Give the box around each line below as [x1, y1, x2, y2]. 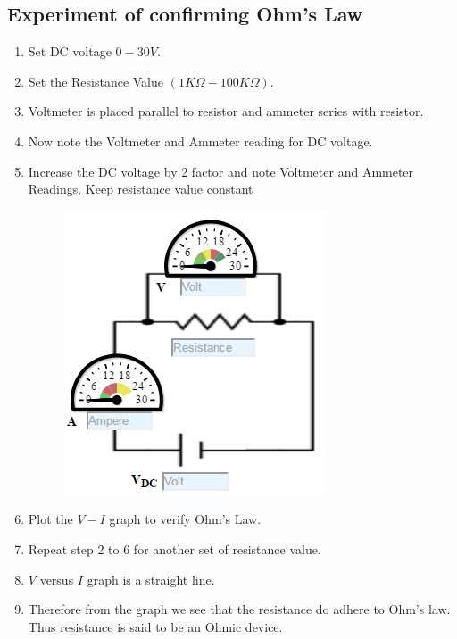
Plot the [28, 510, 73, 528]
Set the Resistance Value [28, 71, 164, 90]
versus [39, 569, 74, 588]
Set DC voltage [28, 42, 112, 61]
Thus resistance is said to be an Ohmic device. [28, 617, 283, 635]
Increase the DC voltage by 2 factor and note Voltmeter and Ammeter [28, 162, 414, 180]
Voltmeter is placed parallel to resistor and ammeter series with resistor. [28, 102, 424, 120]
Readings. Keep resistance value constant [28, 179, 253, 198]
